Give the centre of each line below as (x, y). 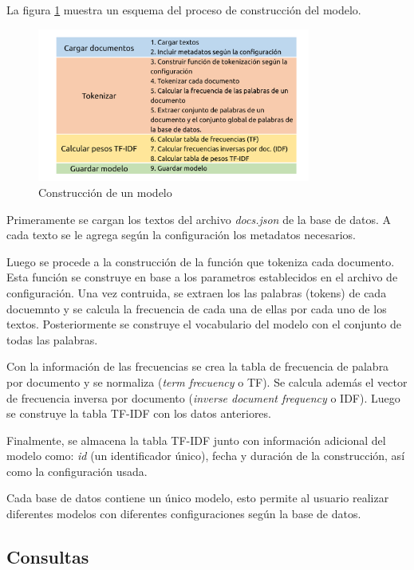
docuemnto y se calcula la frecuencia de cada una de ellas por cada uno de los (197, 308)
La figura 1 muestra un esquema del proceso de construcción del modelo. (184, 10)
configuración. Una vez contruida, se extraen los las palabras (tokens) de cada (197, 292)
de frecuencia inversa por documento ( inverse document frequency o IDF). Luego (203, 397)
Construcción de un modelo (105, 192)
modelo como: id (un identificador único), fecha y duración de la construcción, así (206, 456)
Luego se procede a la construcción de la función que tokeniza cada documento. (201, 261)
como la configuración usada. (77, 471)
